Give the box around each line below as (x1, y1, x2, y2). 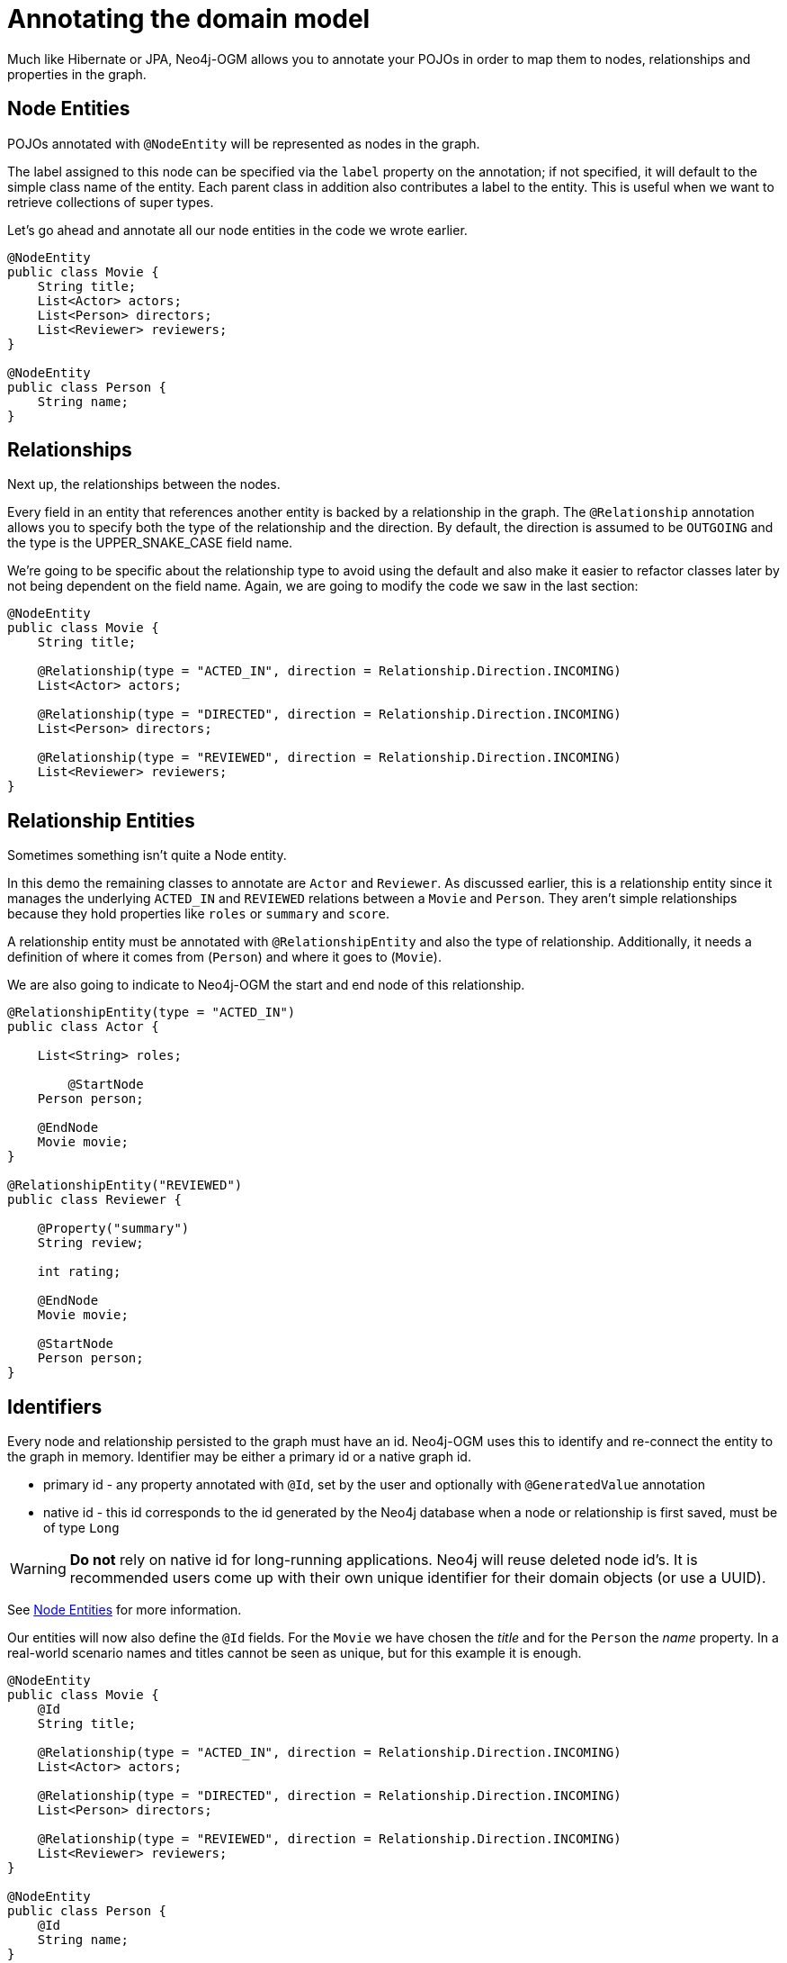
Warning (10, 1560, 67, 1579)
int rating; (37, 1264, 121, 1280)
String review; (37, 1235, 144, 1251)
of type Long (43, 1520, 120, 1536)
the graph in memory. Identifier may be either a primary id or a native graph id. (7, 1449, 471, 1465)
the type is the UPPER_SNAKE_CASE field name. (7, 535, 293, 551)
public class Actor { (7, 1019, 159, 1035)
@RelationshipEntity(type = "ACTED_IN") (7, 1005, 296, 1020)
